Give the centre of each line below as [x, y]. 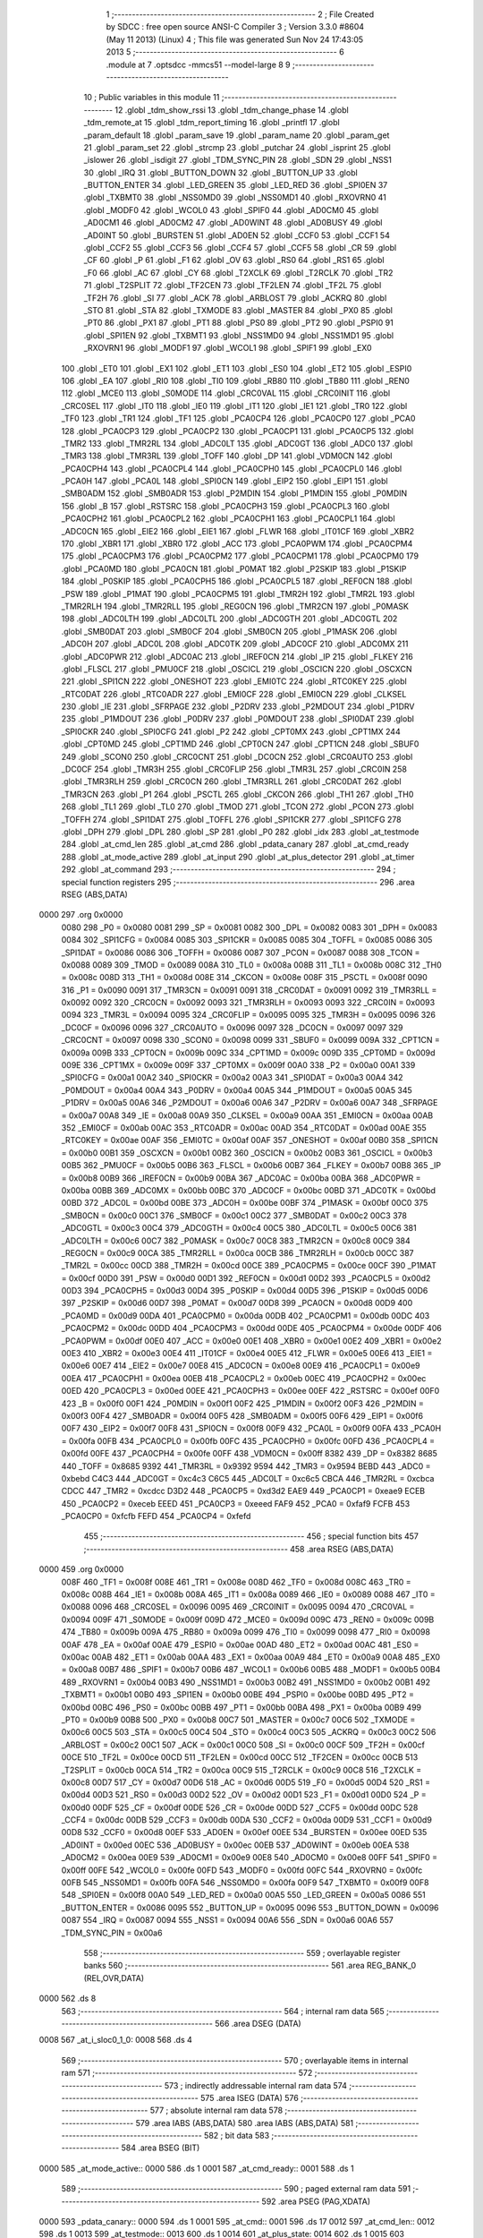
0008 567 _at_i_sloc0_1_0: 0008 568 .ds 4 [115, 2040]
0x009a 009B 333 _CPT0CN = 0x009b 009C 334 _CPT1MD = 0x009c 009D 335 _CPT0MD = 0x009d [248, 1053]
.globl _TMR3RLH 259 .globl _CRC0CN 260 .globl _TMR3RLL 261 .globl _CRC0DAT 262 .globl [231, 782]
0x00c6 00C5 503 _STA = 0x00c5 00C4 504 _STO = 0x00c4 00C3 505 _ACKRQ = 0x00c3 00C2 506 [249, 1732]
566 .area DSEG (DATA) [258, 2023]
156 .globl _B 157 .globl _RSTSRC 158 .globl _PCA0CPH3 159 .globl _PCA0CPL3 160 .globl [225, 506]
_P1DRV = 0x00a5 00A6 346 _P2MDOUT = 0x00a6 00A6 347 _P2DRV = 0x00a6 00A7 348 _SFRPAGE [250, 1103]
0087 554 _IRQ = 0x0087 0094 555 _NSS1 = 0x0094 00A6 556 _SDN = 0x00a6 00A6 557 [227, 1920]
